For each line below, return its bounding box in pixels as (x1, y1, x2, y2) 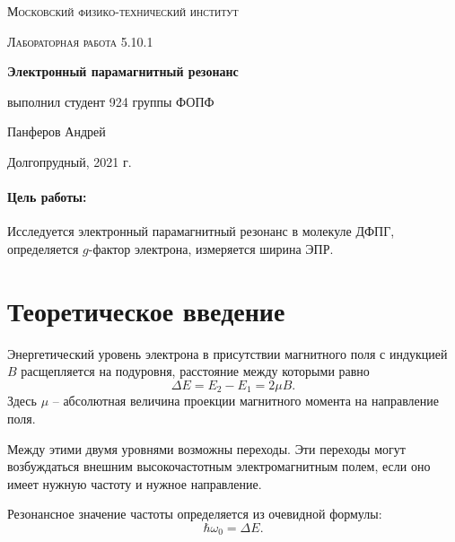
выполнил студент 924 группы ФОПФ (7, 92, 214, 110)
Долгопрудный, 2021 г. (7, 152, 132, 170)
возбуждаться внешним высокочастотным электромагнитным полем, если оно (7, 457, 431, 476)
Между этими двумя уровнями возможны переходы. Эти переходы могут (7, 439, 406, 458)
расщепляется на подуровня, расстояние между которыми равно (21, 362, 370, 380)
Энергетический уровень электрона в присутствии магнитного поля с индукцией (7, 344, 448, 363)
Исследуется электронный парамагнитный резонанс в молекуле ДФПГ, (7, 222, 395, 240)
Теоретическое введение (7, 292, 285, 328)
